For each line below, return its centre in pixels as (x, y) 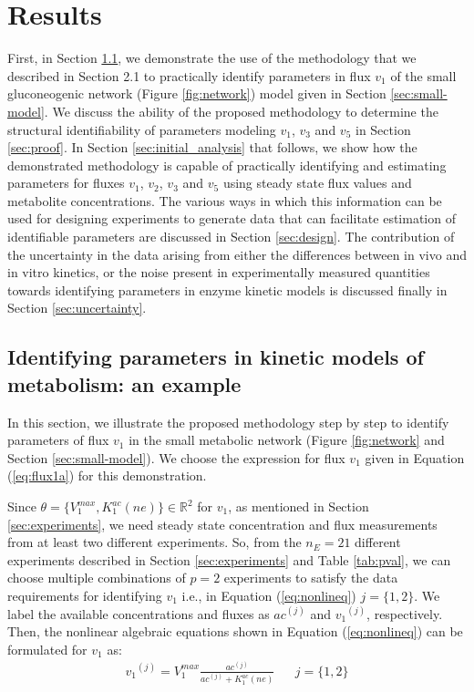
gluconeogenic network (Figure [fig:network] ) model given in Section (197, 93)
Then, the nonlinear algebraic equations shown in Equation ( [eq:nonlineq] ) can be (235, 631)
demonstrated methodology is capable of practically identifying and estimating (227, 165)
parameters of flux (58, 440)
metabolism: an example (124, 383)
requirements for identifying (85, 595)
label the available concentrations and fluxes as (139, 613)
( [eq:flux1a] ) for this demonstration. (107, 475)
